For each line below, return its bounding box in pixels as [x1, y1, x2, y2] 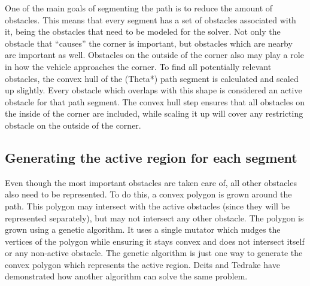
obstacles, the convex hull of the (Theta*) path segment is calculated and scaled [5, 72, 299, 84]
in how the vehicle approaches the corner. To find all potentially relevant [5, 60, 272, 72]
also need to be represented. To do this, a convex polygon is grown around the [5, 188, 292, 200]
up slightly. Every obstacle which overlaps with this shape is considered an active [5, 84, 302, 96]
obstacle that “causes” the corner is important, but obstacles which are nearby [5, 36, 293, 49]
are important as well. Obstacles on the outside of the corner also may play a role [5, 48, 304, 61]
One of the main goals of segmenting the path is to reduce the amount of [5, 2, 273, 14]
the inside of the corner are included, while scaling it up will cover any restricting [5, 107, 303, 120]
